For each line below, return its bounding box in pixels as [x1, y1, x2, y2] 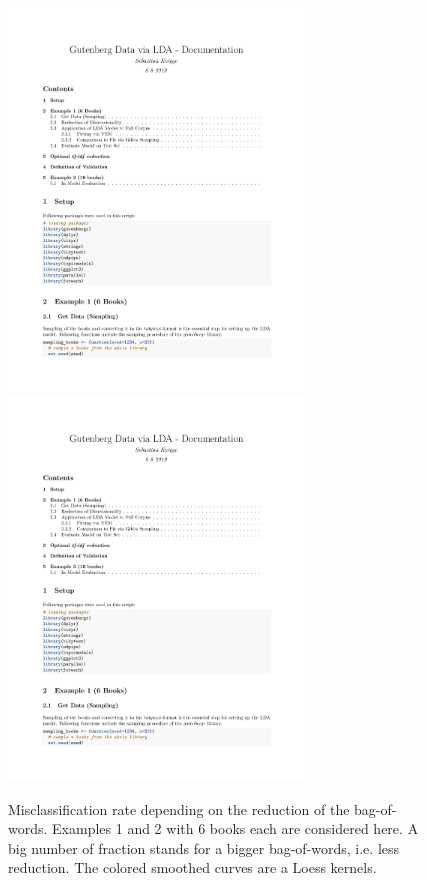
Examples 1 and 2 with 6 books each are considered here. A [52, 818, 419, 839]
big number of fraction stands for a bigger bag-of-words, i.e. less [8, 837, 400, 858]
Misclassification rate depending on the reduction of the [8, 798, 350, 819]
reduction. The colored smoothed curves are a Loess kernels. [8, 857, 377, 878]
